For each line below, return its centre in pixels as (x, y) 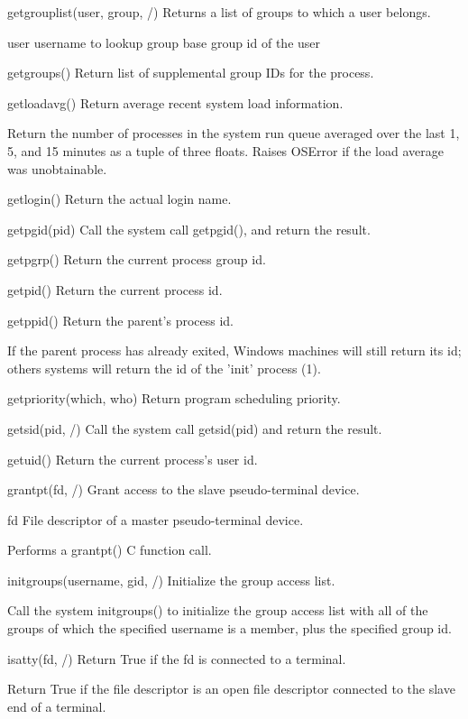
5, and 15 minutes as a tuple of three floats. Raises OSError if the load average (225, 150)
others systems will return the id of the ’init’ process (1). (164, 368)
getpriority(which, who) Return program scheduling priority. (174, 398)
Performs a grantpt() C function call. (110, 550)
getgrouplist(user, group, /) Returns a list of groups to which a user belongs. (219, 12)
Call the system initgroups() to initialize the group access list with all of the (218, 610)
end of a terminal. (57, 706)
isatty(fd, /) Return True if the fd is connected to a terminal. (177, 658)
